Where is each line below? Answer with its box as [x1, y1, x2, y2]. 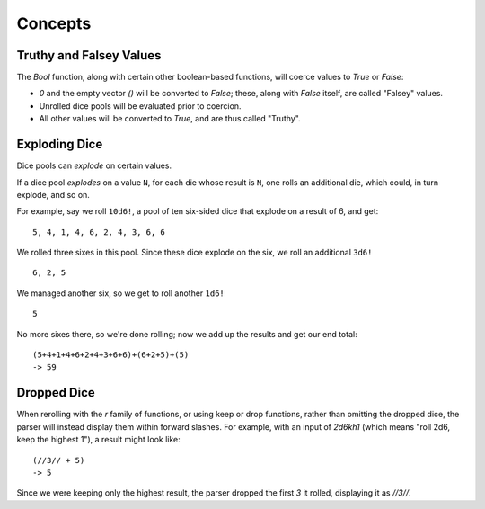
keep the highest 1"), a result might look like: [16, 434, 181, 445]
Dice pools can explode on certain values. [16, 160, 172, 171]
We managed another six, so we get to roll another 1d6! [16, 288, 225, 299]
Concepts [16, 13, 92, 33]
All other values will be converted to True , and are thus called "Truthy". [39, 113, 301, 124]
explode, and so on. [16, 189, 90, 200]
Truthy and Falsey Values [16, 48, 162, 63]
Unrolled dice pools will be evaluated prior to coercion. [39, 100, 242, 112]
